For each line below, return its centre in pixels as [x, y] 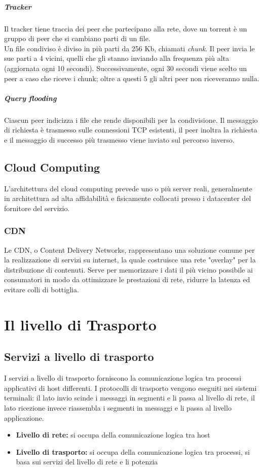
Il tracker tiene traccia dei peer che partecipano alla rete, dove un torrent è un [126, 28]
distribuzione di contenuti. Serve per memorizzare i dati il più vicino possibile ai [128, 269]
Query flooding [30, 98]
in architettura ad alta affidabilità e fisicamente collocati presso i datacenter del [128, 198]
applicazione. [24, 417]
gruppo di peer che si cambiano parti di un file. [77, 38]
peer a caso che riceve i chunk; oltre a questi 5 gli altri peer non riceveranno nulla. [132, 78]
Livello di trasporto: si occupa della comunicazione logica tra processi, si [133, 451]
